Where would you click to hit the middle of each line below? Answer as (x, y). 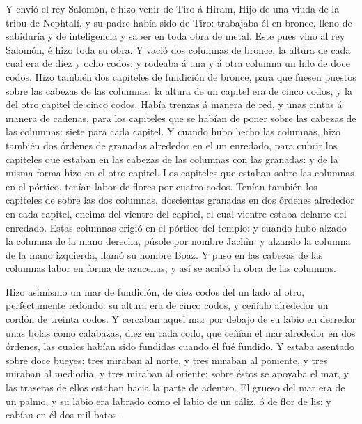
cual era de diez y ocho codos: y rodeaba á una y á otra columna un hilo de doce (178, 63)
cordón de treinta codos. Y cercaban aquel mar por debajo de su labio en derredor (181, 319)
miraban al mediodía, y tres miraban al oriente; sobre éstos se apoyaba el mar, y (177, 373)
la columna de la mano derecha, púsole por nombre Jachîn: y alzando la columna (178, 241)
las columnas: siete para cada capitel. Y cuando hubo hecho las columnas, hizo (173, 131)
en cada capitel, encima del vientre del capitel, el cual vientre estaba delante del (176, 213)
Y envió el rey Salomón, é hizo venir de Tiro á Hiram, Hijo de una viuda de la (173, 8)
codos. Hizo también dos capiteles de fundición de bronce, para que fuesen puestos (181, 76)
